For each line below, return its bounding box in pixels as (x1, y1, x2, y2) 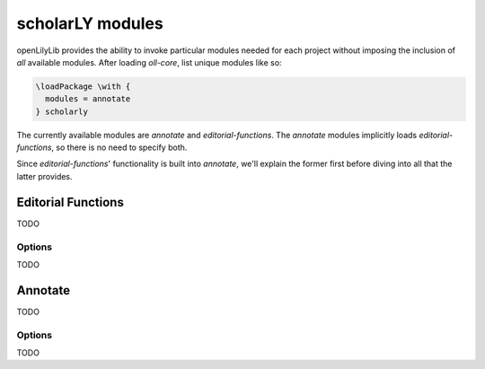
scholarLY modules (16, 13, 163, 33)
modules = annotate (45, 94, 131, 104)
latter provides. (16, 171, 73, 181)
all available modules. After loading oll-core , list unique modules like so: (16, 57, 282, 67)
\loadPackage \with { (35, 81, 131, 92)
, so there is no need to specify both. (50, 142, 188, 153)
